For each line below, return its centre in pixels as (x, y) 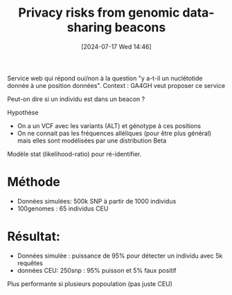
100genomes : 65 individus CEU (63, 208)
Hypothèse (23, 112)
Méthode (34, 182)
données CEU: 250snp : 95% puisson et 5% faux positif (97, 270)
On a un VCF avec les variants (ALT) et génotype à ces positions (109, 125)
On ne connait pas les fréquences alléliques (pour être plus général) (114, 133)
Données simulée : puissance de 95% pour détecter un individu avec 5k (120, 256)
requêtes (30, 263)
